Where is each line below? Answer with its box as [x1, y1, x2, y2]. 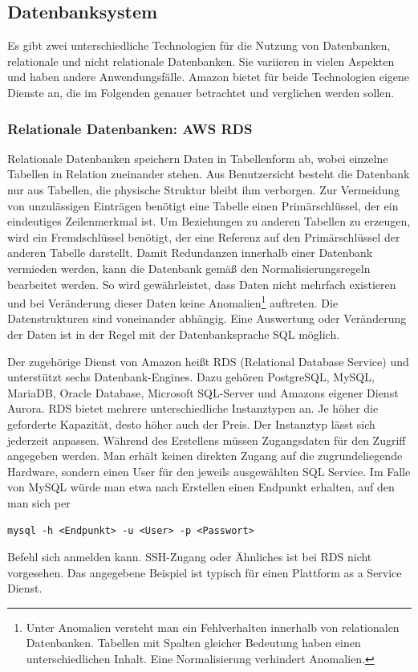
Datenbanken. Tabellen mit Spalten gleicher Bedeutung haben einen [26, 634, 361, 651]
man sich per [7, 494, 71, 511]
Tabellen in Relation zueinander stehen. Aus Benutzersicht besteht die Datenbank [7, 165, 410, 182]
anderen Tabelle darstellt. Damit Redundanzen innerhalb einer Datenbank [7, 244, 373, 261]
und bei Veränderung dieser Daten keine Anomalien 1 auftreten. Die [7, 292, 339, 311]
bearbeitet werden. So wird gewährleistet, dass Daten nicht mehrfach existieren [7, 275, 396, 292]
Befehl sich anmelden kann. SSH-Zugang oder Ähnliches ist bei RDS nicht [7, 548, 372, 565]
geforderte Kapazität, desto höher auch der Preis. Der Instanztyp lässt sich [7, 415, 375, 432]
